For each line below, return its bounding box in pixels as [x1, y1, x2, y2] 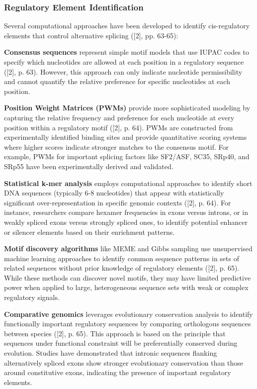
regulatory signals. [4, 292, 60, 302]
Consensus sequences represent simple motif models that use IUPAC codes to [4, 47, 250, 57]
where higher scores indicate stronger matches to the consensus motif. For [4, 141, 229, 152]
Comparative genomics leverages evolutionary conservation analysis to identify [4, 308, 253, 319]
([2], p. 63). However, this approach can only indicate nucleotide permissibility [4, 66, 243, 77]
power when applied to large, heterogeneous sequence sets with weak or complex [4, 282, 249, 292]
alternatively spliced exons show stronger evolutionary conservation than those [4, 357, 243, 368]
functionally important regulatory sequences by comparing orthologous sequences [4, 318, 251, 329]
